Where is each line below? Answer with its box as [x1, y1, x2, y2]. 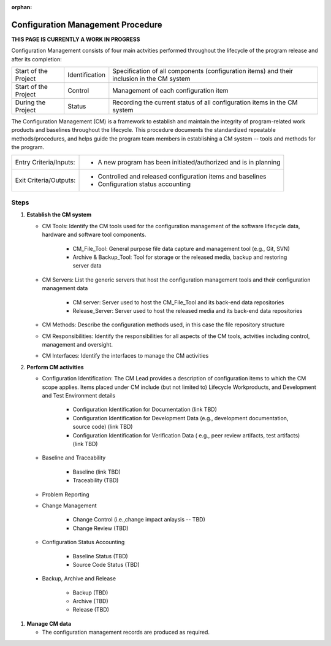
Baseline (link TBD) [72, 468, 121, 475]
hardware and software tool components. [42, 231, 146, 239]
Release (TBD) [72, 606, 110, 613]
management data [42, 285, 88, 292]
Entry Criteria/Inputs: [15, 158, 75, 166]
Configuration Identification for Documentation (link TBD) [72, 406, 218, 413]
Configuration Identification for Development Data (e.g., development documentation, [72, 414, 289, 421]
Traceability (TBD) [72, 477, 119, 484]
